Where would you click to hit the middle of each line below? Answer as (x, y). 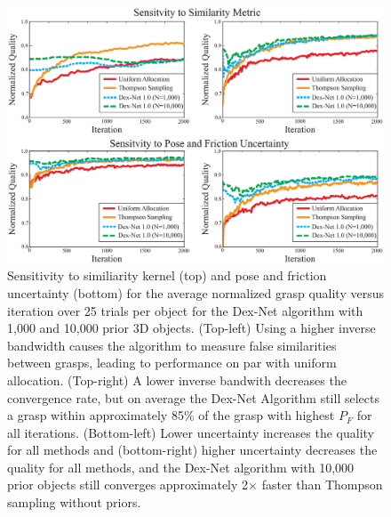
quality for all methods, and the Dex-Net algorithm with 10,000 (181, 467)
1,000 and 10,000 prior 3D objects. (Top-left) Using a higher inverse (192, 328)
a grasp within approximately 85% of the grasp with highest (171, 415)
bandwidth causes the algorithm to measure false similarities (172, 345)
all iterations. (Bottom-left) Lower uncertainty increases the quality (191, 432)
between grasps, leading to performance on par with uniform (172, 363)
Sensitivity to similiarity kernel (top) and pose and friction (167, 275)
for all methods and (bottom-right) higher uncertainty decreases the (192, 450)
